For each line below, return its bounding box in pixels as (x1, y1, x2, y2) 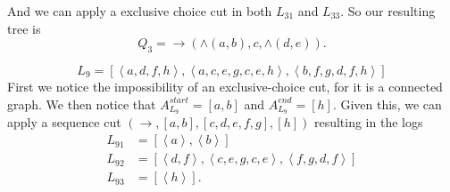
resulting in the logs (313, 113, 423, 132)
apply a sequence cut (7, 113, 121, 132)
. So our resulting (340, 2, 436, 20)
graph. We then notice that (7, 94, 156, 113)
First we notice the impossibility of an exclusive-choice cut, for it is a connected (7, 76, 443, 95)
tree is (7, 19, 41, 37)
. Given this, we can (332, 94, 442, 113)
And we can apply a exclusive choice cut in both (7, 2, 272, 20)
